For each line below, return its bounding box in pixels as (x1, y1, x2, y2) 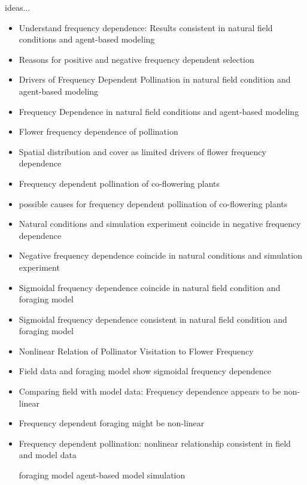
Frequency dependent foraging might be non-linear (19, 417, 205, 429)
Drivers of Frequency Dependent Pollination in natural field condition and (19, 73, 291, 86)
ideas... (5, 1, 31, 13)
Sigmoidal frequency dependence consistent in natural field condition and (19, 313, 287, 325)
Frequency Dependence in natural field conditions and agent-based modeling (19, 105, 299, 117)
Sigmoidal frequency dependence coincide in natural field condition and (19, 281, 281, 293)
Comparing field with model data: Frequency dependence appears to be (19, 385, 281, 398)
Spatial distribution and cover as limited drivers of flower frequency (19, 145, 266, 157)
